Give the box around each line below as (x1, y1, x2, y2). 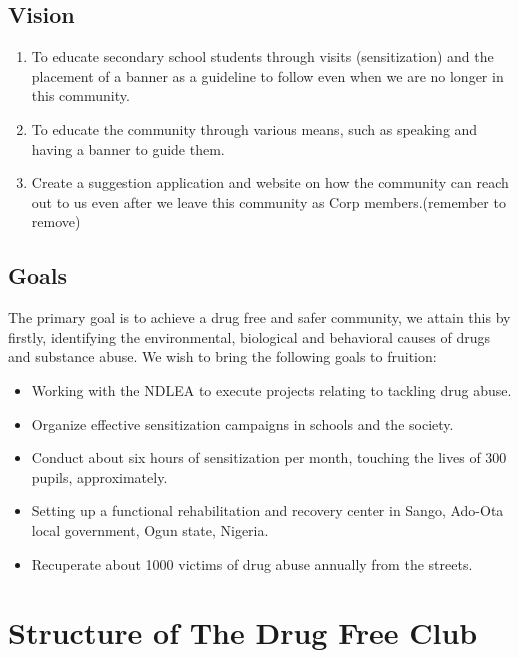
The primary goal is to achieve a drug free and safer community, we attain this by (8, 307, 511, 328)
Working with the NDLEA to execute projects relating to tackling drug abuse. (31, 379, 512, 400)
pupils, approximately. (31, 466, 168, 487)
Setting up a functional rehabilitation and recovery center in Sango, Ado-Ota (31, 500, 504, 521)
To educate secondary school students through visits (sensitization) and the (31, 46, 494, 67)
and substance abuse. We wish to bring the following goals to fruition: (8, 346, 437, 367)
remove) (31, 211, 81, 232)
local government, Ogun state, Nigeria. (31, 519, 269, 540)
